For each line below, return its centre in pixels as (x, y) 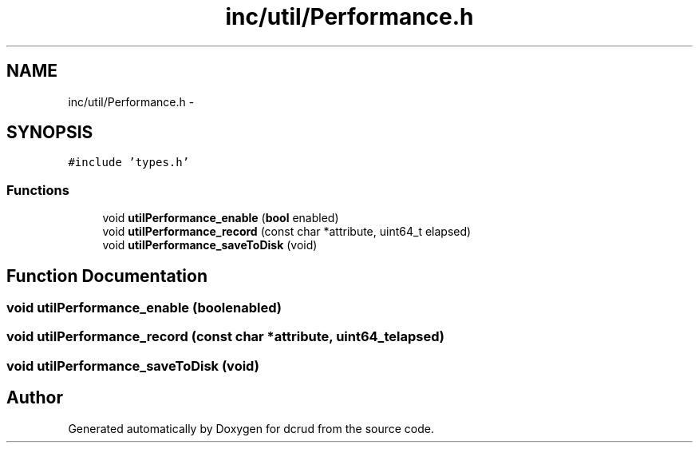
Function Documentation (107, 276)
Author (35, 398)
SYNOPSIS (50, 133)
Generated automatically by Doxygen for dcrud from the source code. (251, 428)
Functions (38, 190)
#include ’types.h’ (129, 163)
